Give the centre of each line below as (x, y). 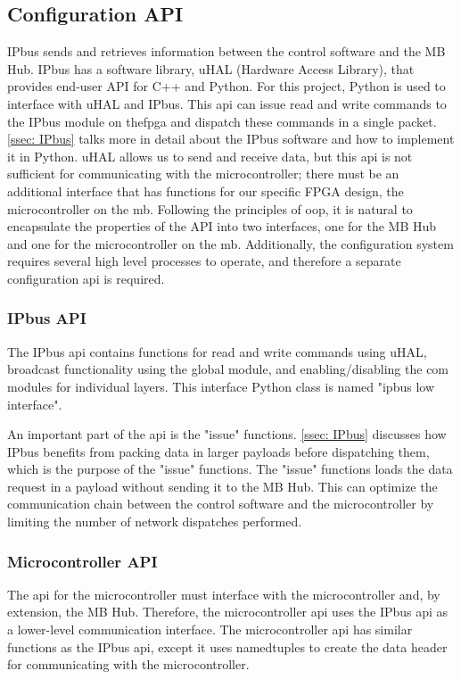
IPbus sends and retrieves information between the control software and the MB (226, 51)
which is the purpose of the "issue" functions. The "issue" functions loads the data (230, 469)
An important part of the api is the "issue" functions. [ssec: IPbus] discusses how (227, 434)
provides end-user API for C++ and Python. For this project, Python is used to (226, 86)
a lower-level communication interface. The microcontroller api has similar (210, 629)
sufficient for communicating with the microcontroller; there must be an (203, 174)
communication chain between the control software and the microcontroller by (221, 504)
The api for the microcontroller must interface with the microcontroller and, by (224, 594)
